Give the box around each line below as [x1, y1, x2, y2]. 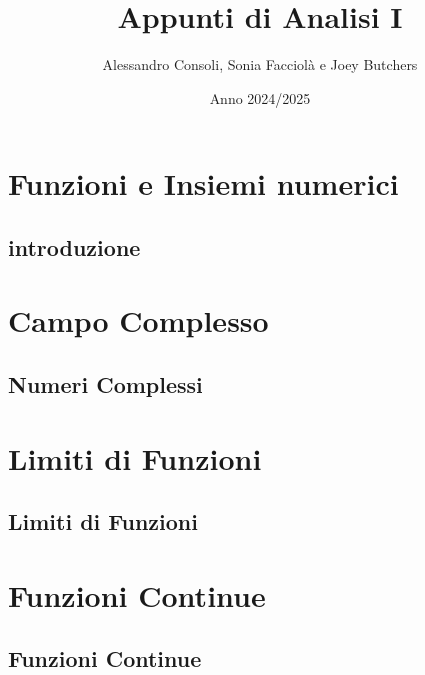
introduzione [8, 231, 141, 262]
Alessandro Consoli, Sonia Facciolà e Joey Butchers [102, 54, 418, 75]
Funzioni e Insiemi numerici [8, 163, 399, 204]
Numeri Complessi [8, 369, 203, 400]
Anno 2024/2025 [209, 87, 311, 108]
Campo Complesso [8, 300, 269, 341]
